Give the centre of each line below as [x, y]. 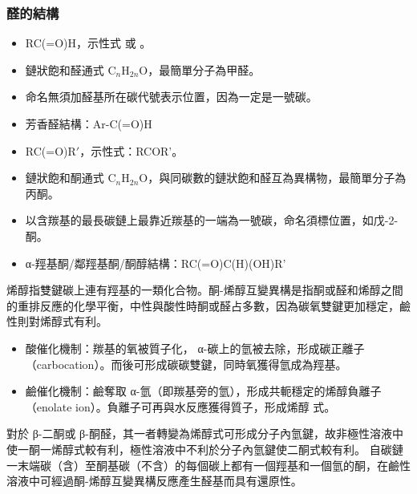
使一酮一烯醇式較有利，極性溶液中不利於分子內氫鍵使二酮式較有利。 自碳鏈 [205, 449]
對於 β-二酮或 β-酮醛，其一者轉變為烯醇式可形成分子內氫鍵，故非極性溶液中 [205, 433]
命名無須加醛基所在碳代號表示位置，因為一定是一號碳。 [171, 97]
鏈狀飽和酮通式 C [71, 178]
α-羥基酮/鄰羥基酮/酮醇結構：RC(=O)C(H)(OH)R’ [156, 263]
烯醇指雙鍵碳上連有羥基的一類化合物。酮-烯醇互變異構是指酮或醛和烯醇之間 [205, 290]
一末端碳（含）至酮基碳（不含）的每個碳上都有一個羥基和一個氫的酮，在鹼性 [208, 465]
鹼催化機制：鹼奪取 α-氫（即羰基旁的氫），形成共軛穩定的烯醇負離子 [203, 391]
